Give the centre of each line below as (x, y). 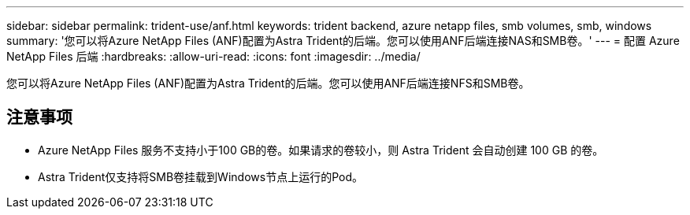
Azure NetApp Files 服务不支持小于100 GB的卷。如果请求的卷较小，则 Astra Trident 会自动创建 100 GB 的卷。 (321, 150)
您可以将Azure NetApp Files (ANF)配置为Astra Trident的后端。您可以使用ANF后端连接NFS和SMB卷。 (268, 83)
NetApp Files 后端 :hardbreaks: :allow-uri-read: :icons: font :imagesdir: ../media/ (213, 56)
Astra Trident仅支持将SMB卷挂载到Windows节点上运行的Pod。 (200, 176)
